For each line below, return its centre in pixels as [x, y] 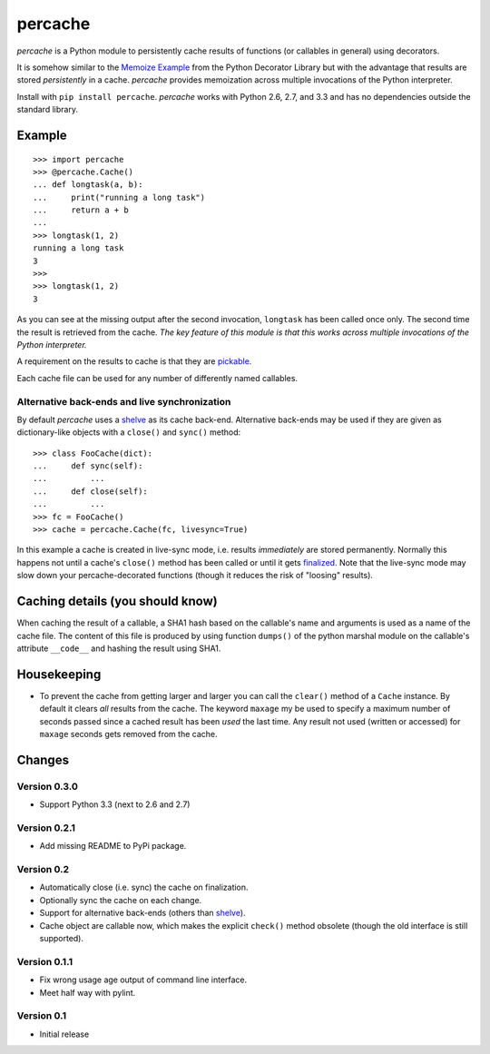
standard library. [48, 110]
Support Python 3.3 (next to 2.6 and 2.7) [115, 804]
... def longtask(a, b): [88, 185]
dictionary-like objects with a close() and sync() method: [129, 432]
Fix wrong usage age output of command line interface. [143, 980]
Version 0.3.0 [48, 786]
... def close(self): [91, 491]
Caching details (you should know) [117, 601]
